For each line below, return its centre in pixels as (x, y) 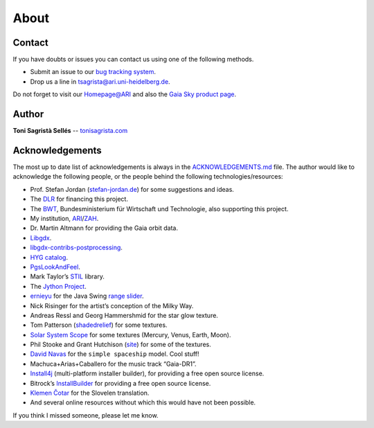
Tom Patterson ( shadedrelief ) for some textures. (99, 325)
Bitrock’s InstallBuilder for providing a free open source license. (121, 383)
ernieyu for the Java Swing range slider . (87, 296)
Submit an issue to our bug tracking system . (93, 72)
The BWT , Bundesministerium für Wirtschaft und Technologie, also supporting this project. (159, 208)
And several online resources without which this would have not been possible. (143, 402)
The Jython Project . (58, 286)
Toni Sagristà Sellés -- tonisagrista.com (70, 131)
